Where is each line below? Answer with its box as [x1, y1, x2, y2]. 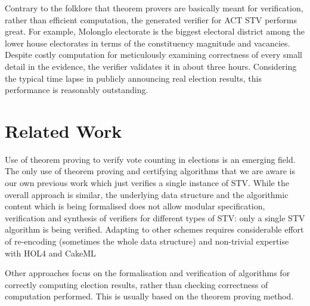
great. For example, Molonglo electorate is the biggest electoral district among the [5, 25, 305, 38]
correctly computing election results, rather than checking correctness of [5, 278, 268, 290]
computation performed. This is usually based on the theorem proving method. [5, 290, 294, 302]
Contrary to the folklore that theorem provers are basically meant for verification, [5, 2, 303, 14]
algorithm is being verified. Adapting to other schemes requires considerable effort [5, 223, 304, 236]
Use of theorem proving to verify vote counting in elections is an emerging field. [5, 153, 296, 165]
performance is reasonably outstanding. [5, 84, 148, 96]
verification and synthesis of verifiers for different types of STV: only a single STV [5, 211, 305, 224]
